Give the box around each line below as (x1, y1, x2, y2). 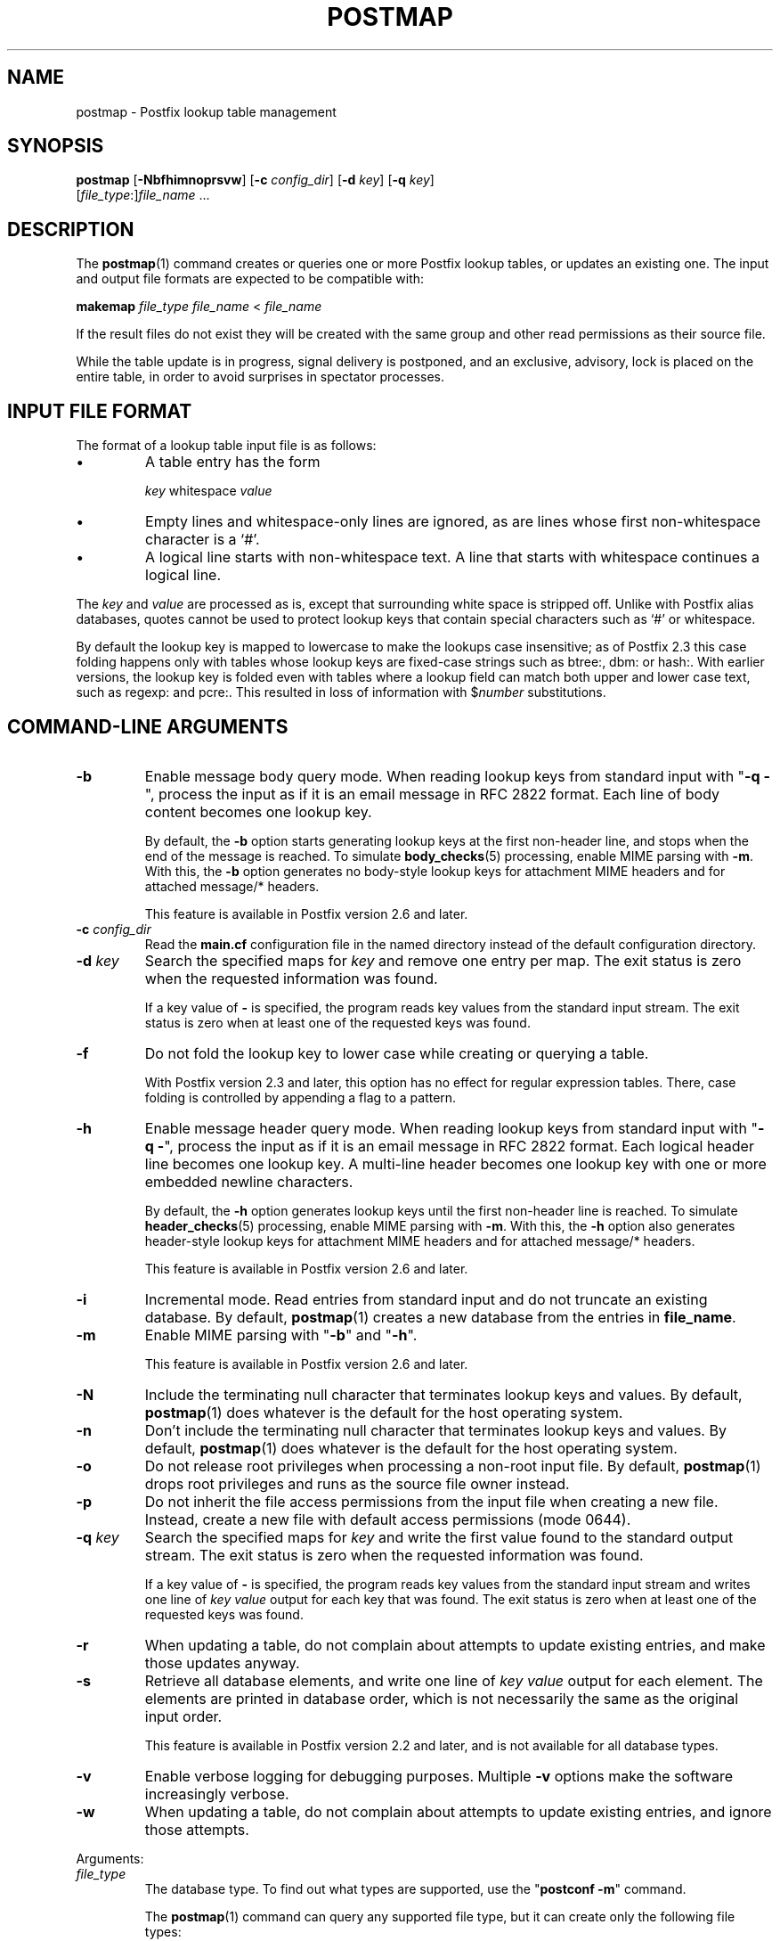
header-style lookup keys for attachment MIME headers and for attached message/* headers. (144, 1233, 695, 1249)
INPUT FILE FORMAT (7, 399, 192, 422)
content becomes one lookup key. (144, 802, 372, 821)
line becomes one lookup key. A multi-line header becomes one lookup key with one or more (144, 1154, 767, 1173)
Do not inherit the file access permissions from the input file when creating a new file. (144, 1492, 719, 1511)
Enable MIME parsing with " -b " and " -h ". (144, 1325, 418, 1344)
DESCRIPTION (7, 217, 134, 241)
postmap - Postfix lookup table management (76, 103, 337, 119)
